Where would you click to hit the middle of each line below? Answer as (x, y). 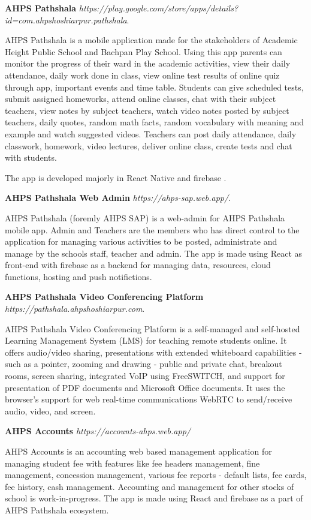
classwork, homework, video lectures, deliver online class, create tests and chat (149, 145)
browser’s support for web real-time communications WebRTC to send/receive (149, 399)
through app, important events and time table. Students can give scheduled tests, (154, 87)
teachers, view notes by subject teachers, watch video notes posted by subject (147, 110)
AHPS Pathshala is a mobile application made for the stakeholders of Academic (151, 40)
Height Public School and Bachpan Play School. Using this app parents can (144, 51)
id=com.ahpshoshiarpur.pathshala (66, 19)
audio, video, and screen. (50, 411)
